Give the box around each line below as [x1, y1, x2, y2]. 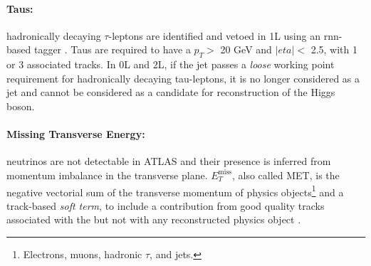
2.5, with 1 [310, 42, 357, 57]
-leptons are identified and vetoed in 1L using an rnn [108, 28, 339, 43]
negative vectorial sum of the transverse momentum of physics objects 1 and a [6, 182, 344, 199]
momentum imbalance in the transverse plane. [6, 167, 208, 182]
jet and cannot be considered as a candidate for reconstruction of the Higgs [6, 85, 335, 100]
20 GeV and [220, 42, 272, 57]
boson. [6, 98, 35, 113]
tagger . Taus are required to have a [33, 42, 191, 57]
